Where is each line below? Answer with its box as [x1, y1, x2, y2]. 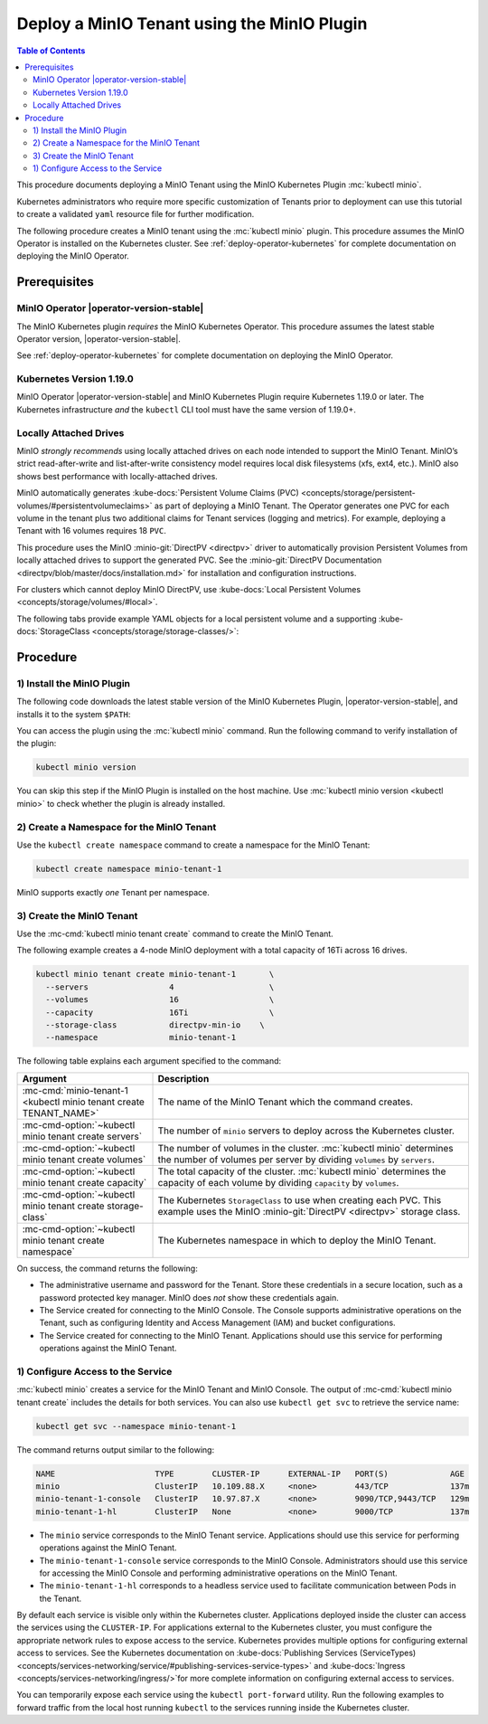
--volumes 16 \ [45, 995, 275, 1005]
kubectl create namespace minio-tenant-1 [35, 864, 222, 874]
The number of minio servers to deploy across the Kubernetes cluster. [157, 1124, 455, 1137]
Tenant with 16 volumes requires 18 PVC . [16, 526, 167, 536]
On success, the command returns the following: [16, 1263, 198, 1274]
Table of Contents [16, 45, 86, 56]
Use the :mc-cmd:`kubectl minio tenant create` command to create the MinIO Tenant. [16, 928, 333, 940]
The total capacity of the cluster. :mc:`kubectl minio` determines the [157, 1165, 446, 1178]
